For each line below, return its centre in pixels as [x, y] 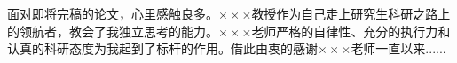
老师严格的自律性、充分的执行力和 [351, 31]
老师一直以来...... [398, 48]
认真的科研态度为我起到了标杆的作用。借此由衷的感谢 [162, 48]
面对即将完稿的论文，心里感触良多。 [113, 13]
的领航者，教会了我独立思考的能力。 [113, 31]
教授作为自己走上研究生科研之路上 [351, 13]
